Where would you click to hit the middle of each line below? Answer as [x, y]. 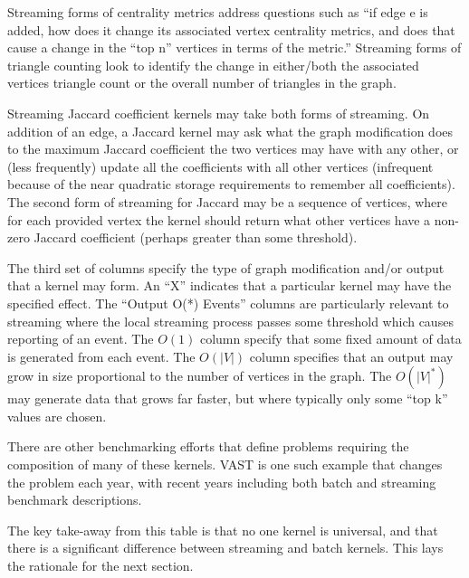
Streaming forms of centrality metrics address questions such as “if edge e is [218, 12]
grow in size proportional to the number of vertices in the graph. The [200, 376]
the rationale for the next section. [100, 566]
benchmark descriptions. [75, 500]
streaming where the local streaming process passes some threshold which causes [230, 321]
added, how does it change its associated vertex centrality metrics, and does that [231, 29]
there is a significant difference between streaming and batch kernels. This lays [225, 548]
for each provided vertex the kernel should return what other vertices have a [219, 219]
